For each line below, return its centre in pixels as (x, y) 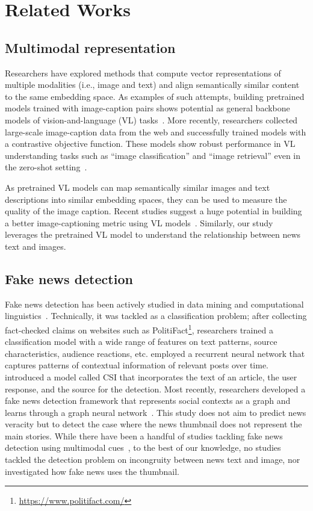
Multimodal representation (90, 47)
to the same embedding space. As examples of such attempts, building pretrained (155, 96)
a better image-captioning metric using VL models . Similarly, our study (139, 222)
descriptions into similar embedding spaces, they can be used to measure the (146, 199)
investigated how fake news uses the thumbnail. (92, 471)
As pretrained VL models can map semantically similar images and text (138, 187)
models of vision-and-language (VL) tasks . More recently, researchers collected (151, 119)
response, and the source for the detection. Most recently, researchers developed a (155, 389)
